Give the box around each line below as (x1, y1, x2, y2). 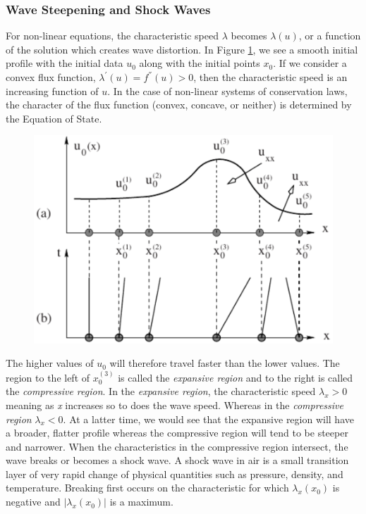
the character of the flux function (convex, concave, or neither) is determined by (6, 97, 352, 112)
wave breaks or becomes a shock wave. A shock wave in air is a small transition (6, 453, 349, 468)
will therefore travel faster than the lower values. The (109, 356, 340, 370)
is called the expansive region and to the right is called (118, 370, 353, 384)
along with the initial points (139, 56, 260, 70)
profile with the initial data (6, 56, 123, 70)
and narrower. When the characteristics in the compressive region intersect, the (6, 439, 348, 453)
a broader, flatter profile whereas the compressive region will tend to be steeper (6, 425, 348, 440)
